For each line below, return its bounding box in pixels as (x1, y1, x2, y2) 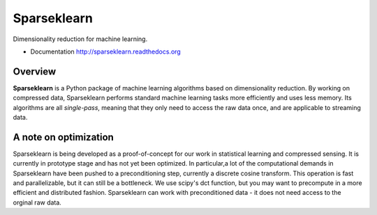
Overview (13, 65, 57, 77)
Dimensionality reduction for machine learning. (13, 35, 148, 43)
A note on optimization (13, 131, 114, 143)
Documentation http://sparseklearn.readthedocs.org (30, 47, 181, 56)
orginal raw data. (13, 198, 62, 207)
